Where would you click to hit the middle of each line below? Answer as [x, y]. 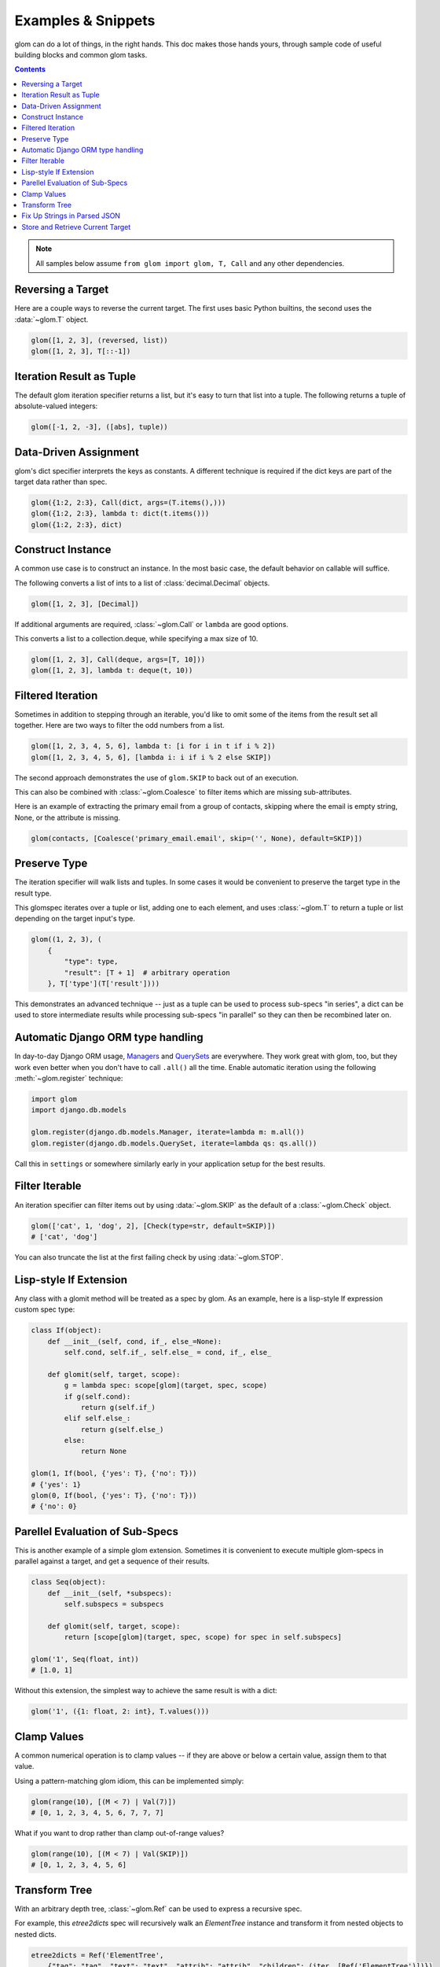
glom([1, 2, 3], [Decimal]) [85, 603]
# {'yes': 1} [56, 1484]
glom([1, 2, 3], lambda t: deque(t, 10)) [112, 670]
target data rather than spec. [61, 482]
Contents [30, 69]
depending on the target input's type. [75, 919]
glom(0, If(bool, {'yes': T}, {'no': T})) [114, 1496]
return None [104, 1451]
